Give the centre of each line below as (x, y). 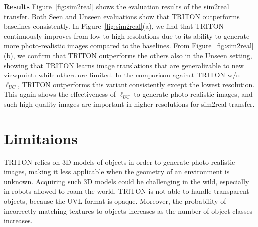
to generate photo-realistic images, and (193, 94)
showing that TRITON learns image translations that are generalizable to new (124, 65)
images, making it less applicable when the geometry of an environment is (117, 172)
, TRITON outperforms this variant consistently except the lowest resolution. (136, 84)
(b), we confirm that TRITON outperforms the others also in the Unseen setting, (128, 55)
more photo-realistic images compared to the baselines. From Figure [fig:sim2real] (129, 45)
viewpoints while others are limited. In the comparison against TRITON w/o (122, 75)
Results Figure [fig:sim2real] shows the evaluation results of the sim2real (117, 6)
